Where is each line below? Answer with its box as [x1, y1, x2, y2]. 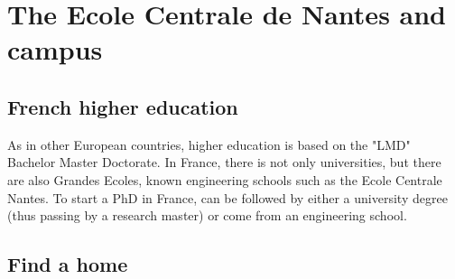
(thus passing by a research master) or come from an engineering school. [7, 206, 407, 225]
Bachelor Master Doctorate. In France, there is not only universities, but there [7, 153, 441, 172]
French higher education [7, 92, 238, 120]
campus [7, 31, 103, 68]
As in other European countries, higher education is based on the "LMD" [7, 135, 411, 153]
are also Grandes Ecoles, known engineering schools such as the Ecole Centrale [7, 170, 442, 189]
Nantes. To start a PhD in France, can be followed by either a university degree [7, 188, 448, 207]
